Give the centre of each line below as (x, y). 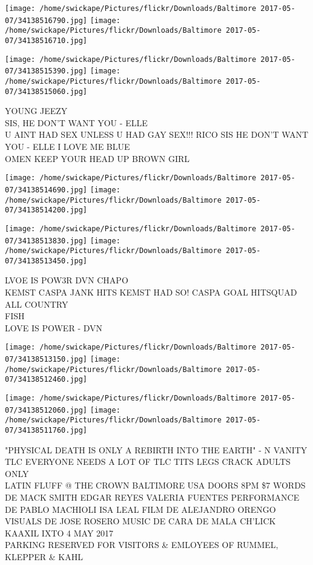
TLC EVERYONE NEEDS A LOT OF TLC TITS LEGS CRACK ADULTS (148, 462)
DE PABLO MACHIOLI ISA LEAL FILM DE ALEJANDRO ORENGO (140, 509)
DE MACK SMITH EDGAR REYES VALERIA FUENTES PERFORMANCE (152, 497)
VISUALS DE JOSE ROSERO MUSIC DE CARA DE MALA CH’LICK (140, 521)
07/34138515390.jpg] (46, 71)
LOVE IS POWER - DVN (54, 327)
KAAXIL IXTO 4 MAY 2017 (59, 533)
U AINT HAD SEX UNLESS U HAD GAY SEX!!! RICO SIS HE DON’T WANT (157, 134)
